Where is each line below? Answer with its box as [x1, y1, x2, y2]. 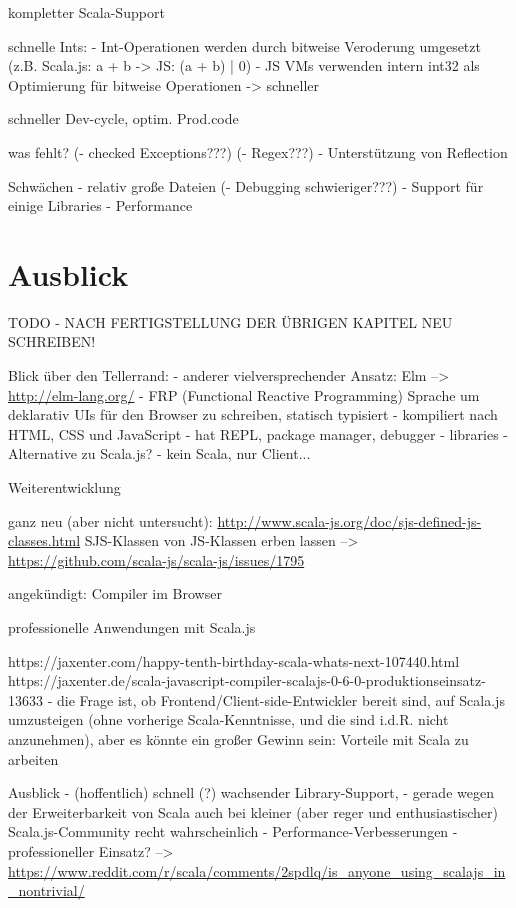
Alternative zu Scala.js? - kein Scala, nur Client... [8, 443, 311, 464]
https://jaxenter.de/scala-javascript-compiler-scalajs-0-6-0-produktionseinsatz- [8, 670, 486, 691]
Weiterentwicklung [8, 477, 121, 498]
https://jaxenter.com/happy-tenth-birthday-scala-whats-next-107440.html [8, 650, 460, 671]
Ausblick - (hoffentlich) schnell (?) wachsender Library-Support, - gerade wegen [8, 782, 494, 803]
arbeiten [8, 748, 59, 769]
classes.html [8, 530, 81, 551]
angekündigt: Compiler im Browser [8, 583, 222, 604]
